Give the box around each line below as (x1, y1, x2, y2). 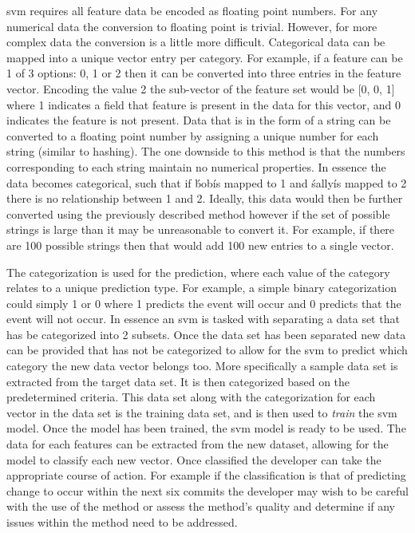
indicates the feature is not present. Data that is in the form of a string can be (6, 112, 391, 128)
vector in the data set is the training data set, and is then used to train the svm (6, 404, 397, 420)
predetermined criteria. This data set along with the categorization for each (6, 389, 376, 405)
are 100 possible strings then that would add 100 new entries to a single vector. (6, 236, 394, 253)
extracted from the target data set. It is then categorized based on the (6, 373, 350, 389)
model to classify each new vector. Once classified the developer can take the (6, 451, 381, 468)
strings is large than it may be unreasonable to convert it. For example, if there (6, 221, 395, 238)
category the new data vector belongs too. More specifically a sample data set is (6, 357, 398, 374)
